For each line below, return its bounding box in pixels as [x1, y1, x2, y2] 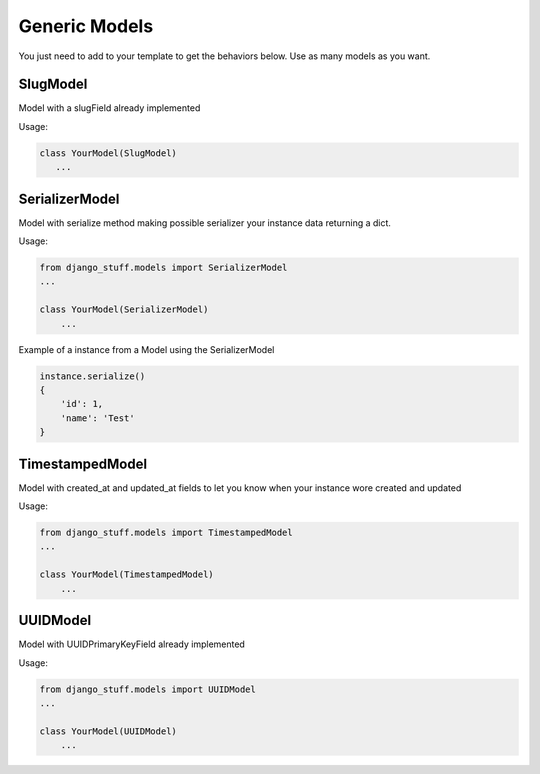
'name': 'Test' [60, 412, 135, 424]
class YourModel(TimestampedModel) [39, 569, 214, 580]
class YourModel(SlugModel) [39, 147, 177, 159]
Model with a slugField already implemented [18, 102, 201, 114]
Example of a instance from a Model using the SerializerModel [18, 343, 275, 355]
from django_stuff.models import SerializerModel [39, 262, 288, 274]
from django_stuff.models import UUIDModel [39, 683, 257, 695]
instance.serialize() [39, 370, 146, 382]
